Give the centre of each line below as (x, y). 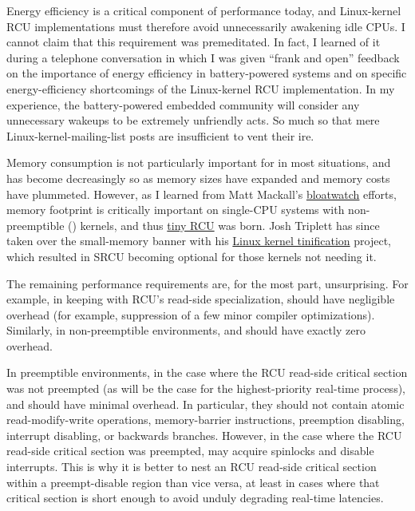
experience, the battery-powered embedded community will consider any (183, 104)
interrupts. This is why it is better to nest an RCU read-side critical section (192, 467)
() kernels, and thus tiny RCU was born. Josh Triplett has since (224, 225)
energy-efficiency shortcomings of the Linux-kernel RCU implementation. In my (201, 88)
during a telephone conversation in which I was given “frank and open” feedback (203, 57)
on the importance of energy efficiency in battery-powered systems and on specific (207, 73)
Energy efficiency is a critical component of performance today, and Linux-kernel (204, 10)
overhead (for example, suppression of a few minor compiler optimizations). (191, 314)
